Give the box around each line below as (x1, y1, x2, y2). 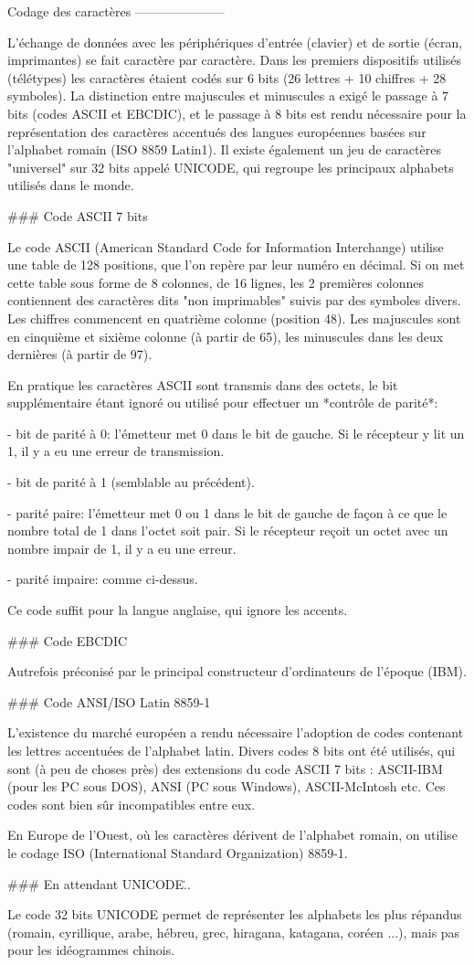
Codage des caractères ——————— (7, 2, 225, 20)
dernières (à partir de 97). (7, 345, 153, 364)
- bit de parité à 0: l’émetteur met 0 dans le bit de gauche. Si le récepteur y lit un (7, 423, 465, 442)
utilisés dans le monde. (7, 175, 134, 195)
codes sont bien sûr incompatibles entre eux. (7, 794, 256, 813)
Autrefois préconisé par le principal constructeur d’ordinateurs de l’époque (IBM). (7, 662, 467, 681)
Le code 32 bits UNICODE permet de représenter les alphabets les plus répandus (7, 905, 462, 924)
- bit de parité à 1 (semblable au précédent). (7, 472, 255, 492)
